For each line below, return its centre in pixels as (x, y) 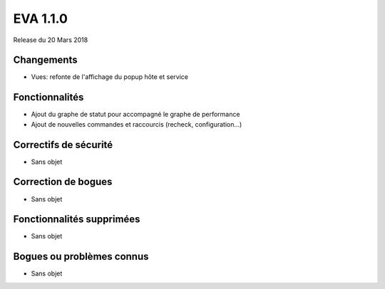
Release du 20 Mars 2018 (51, 40)
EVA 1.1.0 (40, 19)
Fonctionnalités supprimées (77, 220)
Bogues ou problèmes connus (81, 257)
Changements (45, 60)
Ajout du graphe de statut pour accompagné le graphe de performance (135, 115)
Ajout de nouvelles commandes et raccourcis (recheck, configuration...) (137, 124)
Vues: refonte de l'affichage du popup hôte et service (110, 77)
